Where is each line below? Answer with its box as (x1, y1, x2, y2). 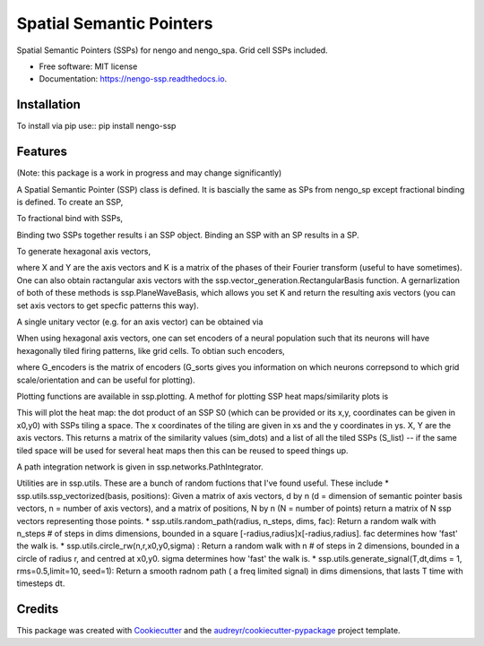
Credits (16, 601, 59, 617)
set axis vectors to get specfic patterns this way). (16, 300, 199, 311)
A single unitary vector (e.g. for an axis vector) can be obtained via (16, 316, 264, 327)
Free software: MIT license (39, 61, 138, 72)
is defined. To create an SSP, (16, 196, 124, 207)
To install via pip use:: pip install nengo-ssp (16, 121, 177, 132)
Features (16, 144, 67, 159)
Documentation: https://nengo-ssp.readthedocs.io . (39, 73, 228, 84)
